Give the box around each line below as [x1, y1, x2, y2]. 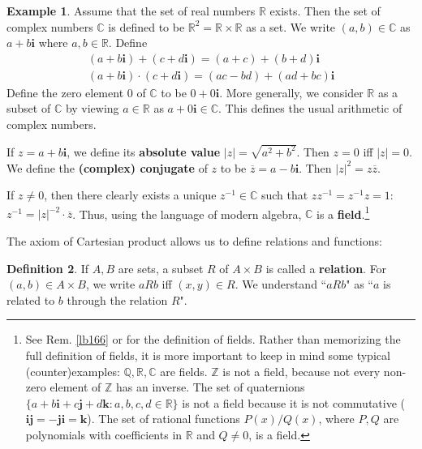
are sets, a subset [118, 259, 204, 276]
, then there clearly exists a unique [44, 186, 217, 203]
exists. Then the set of [269, 2, 381, 19]
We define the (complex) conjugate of [6, 159, 208, 176]
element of [50, 378, 101, 396]
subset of [6, 100, 51, 117]
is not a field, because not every [222, 362, 381, 379]
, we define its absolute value [67, 143, 221, 160]
